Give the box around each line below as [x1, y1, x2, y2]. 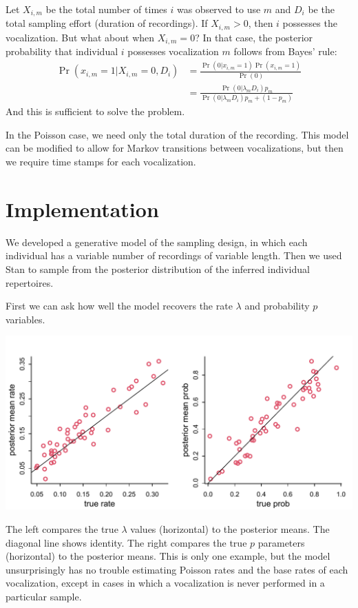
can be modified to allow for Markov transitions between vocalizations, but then [6, 141, 344, 155]
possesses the [282, 16, 337, 30]
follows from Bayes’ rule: [233, 44, 337, 59]
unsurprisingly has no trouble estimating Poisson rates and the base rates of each [6, 562, 348, 576]
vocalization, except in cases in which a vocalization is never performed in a [6, 576, 325, 590]
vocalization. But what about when [6, 30, 155, 44]
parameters [257, 535, 305, 549]
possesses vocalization [127, 44, 219, 59]
